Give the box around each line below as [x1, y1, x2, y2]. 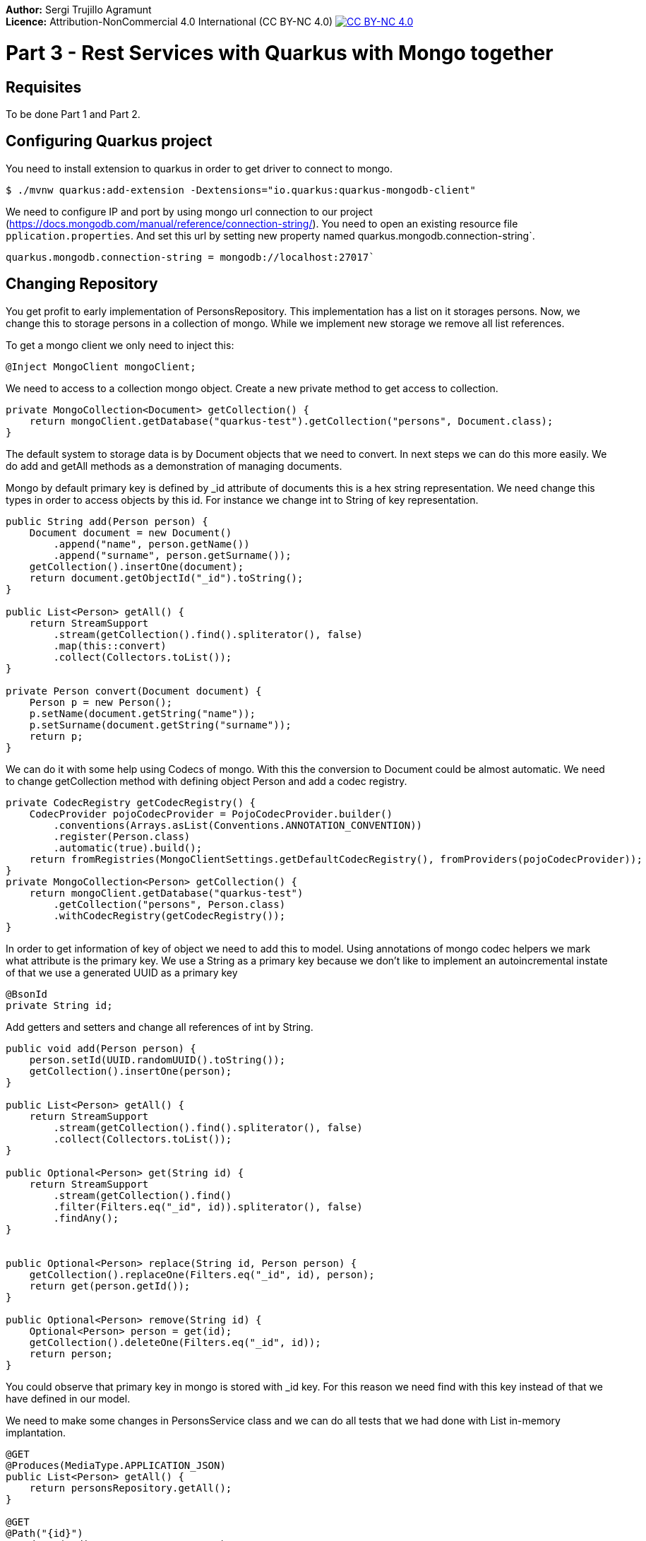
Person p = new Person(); [29, 696, 173, 708]
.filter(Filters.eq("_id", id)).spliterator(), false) [53, 1200, 363, 1212]
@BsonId [6, 988, 48, 1000]
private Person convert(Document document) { [6, 685, 262, 697]
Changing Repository [6, 275, 158, 293]
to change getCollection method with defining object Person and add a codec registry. [6, 774, 407, 787]
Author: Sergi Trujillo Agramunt [6, 4, 152, 16]
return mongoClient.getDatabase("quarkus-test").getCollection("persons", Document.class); [29, 415, 554, 427]
